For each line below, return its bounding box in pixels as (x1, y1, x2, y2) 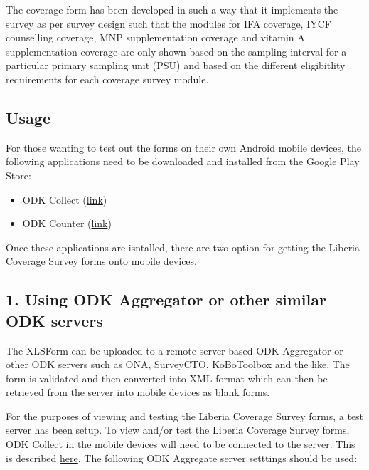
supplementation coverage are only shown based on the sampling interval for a (6, 43, 347, 58)
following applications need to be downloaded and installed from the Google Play (6, 154, 360, 169)
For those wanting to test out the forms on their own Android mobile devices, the (6, 140, 361, 155)
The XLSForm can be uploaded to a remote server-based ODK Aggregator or (6, 343, 343, 357)
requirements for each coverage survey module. (6, 71, 209, 86)
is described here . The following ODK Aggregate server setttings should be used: (6, 450, 358, 465)
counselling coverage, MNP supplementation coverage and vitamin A (6, 30, 305, 45)
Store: (6, 167, 31, 182)
